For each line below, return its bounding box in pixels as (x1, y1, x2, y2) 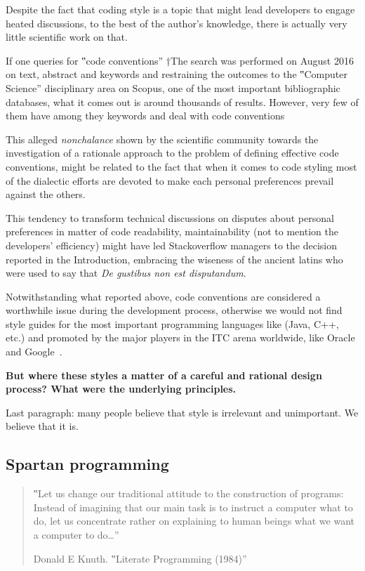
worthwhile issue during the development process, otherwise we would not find (6, 303, 343, 317)
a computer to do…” (33, 527, 119, 542)
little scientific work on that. (6, 29, 128, 44)
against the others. (6, 187, 86, 202)
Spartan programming (6, 453, 169, 475)
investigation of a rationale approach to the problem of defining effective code (6, 145, 339, 160)
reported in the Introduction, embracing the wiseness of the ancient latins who (6, 251, 343, 266)
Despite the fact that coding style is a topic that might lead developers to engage (6, 2, 355, 16)
